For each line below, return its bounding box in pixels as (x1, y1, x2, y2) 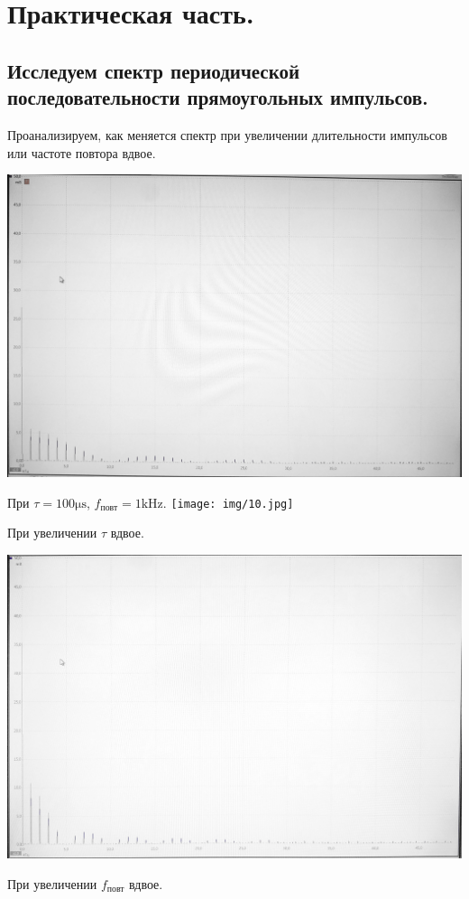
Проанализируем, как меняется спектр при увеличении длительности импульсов (7, 125, 447, 144)
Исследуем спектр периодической (7, 56, 300, 84)
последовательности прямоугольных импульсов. (7, 83, 428, 111)
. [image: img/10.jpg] (162, 492, 294, 511)
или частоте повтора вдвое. (7, 143, 156, 162)
